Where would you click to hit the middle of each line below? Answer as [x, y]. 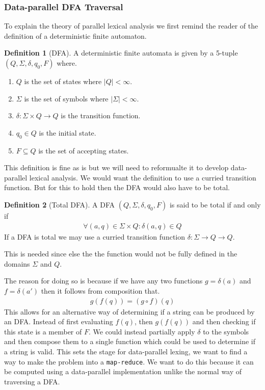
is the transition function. [101, 115]
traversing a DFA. [32, 381]
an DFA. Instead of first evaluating [59, 321]
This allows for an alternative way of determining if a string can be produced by [129, 311]
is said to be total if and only [215, 204]
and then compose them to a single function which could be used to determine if [130, 341]
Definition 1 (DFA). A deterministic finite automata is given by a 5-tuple [121, 53]
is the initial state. [68, 132]
